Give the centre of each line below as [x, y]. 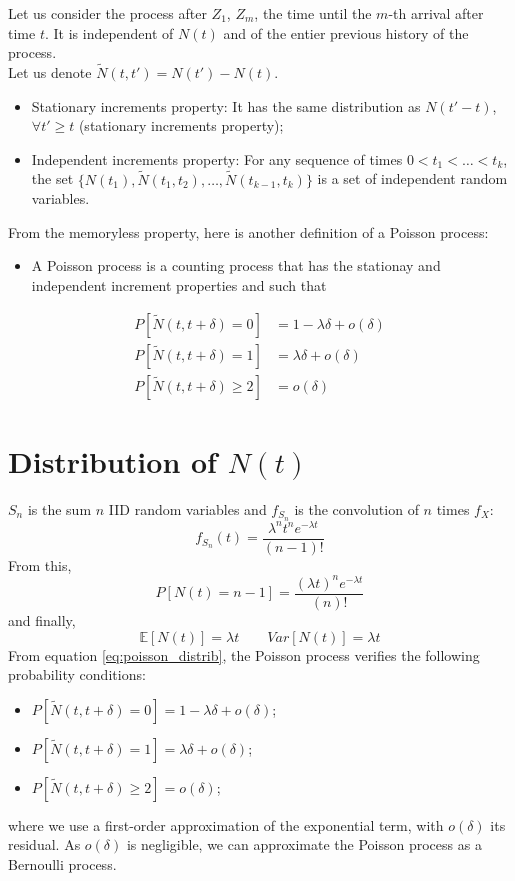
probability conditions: [77, 674]
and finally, [42, 619]
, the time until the [313, 13]
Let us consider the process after [107, 13]
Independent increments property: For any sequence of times [217, 158]
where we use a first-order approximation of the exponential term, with [226, 824]
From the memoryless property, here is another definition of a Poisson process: [248, 231]
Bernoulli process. [62, 863]
